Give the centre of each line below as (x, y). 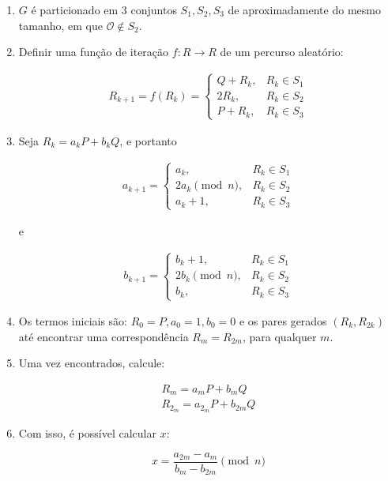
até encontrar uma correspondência (104, 336)
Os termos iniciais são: (73, 321)
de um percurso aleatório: (282, 52)
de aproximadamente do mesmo (304, 9)
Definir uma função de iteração (94, 52)
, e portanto (148, 140)
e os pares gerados (283, 321)
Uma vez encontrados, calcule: (92, 363)
